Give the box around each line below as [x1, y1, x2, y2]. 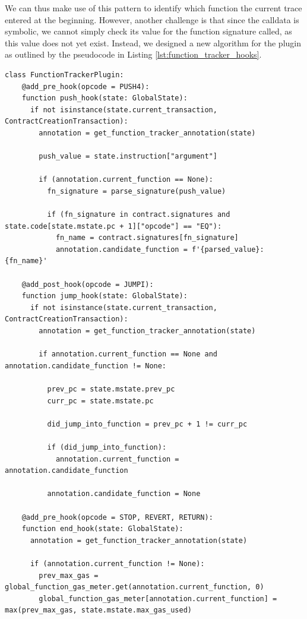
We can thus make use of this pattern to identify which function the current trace [5, 2, 302, 14]
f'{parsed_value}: [191, 245, 264, 254]
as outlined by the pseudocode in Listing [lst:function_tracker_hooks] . [5, 48, 262, 61]
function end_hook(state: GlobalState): [21, 525, 183, 533]
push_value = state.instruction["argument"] [39, 152, 217, 161]
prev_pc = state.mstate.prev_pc [47, 385, 175, 393]
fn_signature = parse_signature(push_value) [47, 187, 226, 195]
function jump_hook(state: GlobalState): [21, 292, 188, 301]
